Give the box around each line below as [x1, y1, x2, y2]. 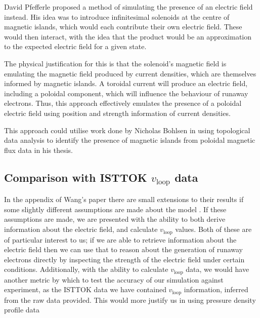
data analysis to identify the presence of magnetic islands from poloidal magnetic [4, 135, 255, 145]
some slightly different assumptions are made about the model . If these [4, 204, 227, 214]
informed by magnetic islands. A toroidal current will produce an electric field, [4, 78, 248, 89]
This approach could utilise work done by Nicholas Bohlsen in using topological [4, 125, 250, 135]
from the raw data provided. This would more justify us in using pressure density [4, 294, 256, 305]
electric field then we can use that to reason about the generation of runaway [4, 244, 243, 255]
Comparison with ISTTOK [4, 169, 147, 185]
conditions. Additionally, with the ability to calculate [4, 264, 168, 274]
